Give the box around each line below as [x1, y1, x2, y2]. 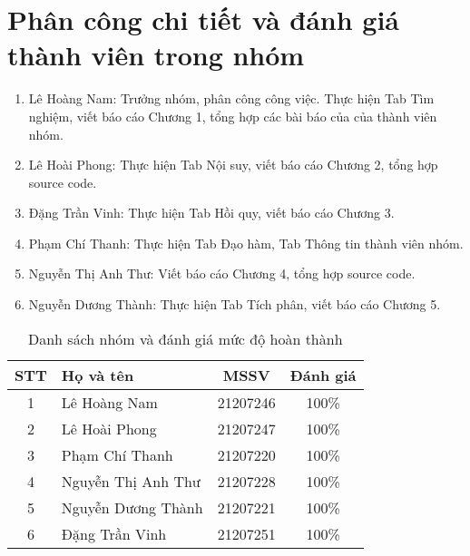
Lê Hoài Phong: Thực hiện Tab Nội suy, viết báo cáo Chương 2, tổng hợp [28, 155, 438, 174]
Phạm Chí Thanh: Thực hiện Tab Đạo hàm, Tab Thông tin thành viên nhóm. [28, 233, 464, 252]
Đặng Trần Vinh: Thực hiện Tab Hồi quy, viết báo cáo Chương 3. [28, 203, 395, 222]
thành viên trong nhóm [7, 36, 305, 73]
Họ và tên [61, 364, 134, 385]
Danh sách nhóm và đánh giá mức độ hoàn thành [27, 327, 343, 349]
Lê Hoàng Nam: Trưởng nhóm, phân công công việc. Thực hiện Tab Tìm [28, 89, 435, 108]
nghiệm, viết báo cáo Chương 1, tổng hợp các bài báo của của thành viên [28, 106, 437, 125]
